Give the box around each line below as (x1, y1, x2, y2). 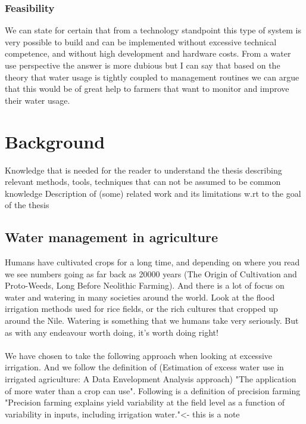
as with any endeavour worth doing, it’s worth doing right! (5, 326, 218, 338)
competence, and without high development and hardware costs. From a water (5, 47, 291, 60)
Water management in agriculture (5, 228, 218, 246)
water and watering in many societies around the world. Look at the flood (5, 290, 275, 303)
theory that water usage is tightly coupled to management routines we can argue (5, 70, 299, 83)
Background (5, 129, 105, 153)
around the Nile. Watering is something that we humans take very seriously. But (5, 314, 299, 327)
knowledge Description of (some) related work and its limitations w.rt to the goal (5, 187, 301, 199)
